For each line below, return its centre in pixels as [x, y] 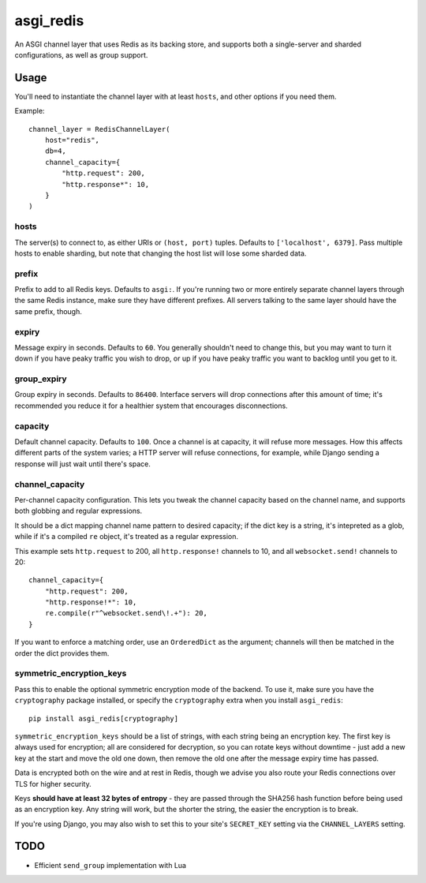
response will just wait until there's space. [83, 464]
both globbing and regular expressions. [78, 511]
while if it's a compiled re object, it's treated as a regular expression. [127, 537]
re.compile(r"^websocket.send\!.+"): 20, [126, 613]
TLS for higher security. [53, 784]
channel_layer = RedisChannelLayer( [99, 129]
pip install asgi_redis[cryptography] [104, 718]
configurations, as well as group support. [81, 54]
